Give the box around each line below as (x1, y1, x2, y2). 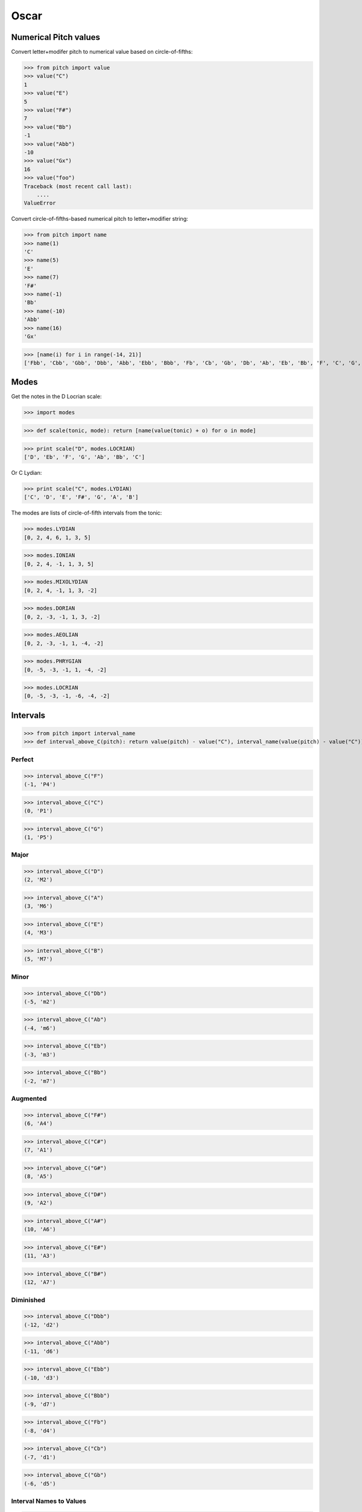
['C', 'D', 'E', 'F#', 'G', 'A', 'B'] (24, 494, 139, 501)
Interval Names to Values (11, 1497, 87, 1505)
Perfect (11, 755, 34, 763)
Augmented (11, 1095, 47, 1103)
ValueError (24, 200, 56, 207)
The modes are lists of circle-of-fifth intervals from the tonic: (11, 509, 162, 516)
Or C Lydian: (11, 469, 42, 476)
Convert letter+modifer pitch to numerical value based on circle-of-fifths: (11, 48, 193, 56)
